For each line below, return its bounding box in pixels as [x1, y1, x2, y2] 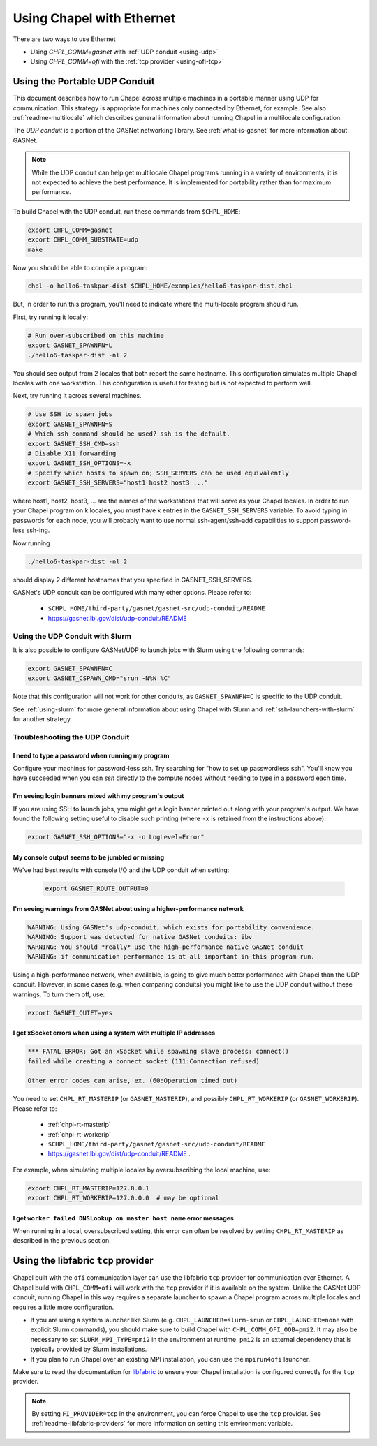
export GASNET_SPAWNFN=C [27, 664, 113, 672]
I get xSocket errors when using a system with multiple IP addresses [13, 1028, 216, 1037]
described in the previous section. [13, 1237, 111, 1245]
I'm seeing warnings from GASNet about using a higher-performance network [13, 904, 244, 913]
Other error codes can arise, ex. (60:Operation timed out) [27, 1077, 238, 1085]
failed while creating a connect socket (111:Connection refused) [27, 1057, 260, 1065]
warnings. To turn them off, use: [13, 990, 105, 998]
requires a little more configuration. [13, 1303, 114, 1311]
